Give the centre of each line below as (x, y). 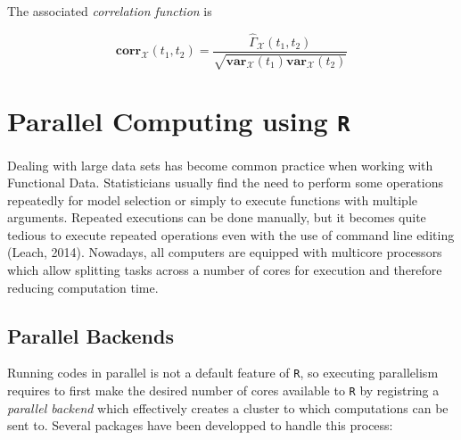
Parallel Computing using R (179, 121)
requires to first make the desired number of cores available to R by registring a (223, 390)
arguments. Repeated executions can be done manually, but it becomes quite (217, 217)
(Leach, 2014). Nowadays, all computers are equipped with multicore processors (225, 252)
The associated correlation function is (110, 11)
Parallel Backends (91, 335)
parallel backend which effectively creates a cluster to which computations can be (228, 407)
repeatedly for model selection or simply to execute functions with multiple (213, 199)
